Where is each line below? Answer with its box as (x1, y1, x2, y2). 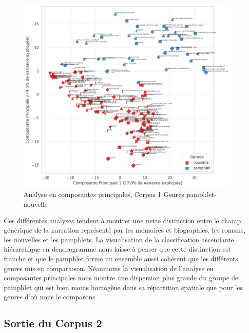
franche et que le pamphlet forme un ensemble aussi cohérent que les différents (4, 254, 238, 264)
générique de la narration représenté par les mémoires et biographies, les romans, (4, 225, 246, 235)
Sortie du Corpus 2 (4, 315, 102, 331)
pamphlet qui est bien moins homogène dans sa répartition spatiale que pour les (4, 282, 243, 292)
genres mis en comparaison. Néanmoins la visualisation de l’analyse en (4, 263, 214, 273)
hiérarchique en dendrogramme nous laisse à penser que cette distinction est (4, 244, 231, 254)
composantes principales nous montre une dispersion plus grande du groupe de (4, 273, 239, 283)
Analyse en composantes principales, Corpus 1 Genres (23, 189, 184, 199)
